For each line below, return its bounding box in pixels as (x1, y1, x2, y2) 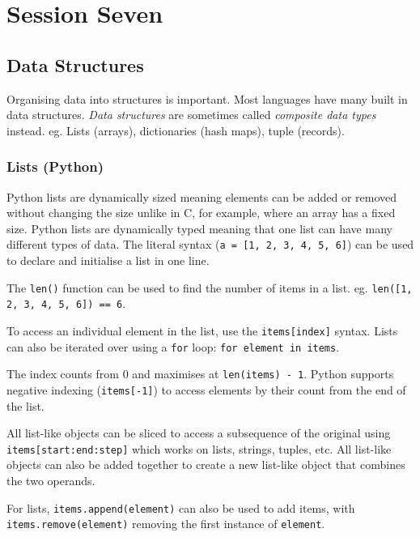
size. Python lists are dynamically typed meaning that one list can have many (6, 219, 392, 237)
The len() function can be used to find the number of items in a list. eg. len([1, (6, 279, 413, 296)
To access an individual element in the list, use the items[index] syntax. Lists (6, 322, 398, 339)
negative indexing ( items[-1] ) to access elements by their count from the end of (6, 381, 406, 398)
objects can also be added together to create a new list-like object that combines (6, 456, 405, 473)
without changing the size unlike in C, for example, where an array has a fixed (6, 204, 396, 221)
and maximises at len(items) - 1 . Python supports (132, 365, 394, 382)
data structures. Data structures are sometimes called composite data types (6, 106, 376, 123)
